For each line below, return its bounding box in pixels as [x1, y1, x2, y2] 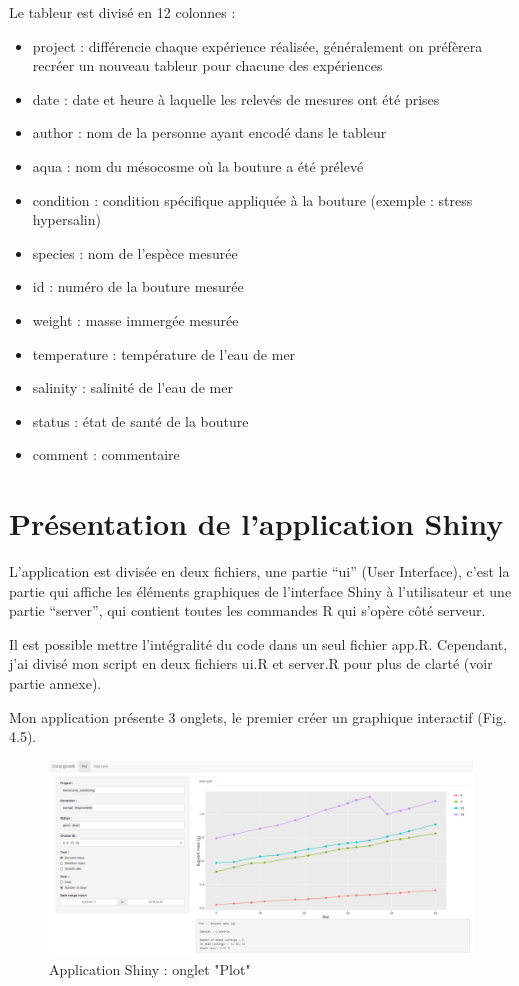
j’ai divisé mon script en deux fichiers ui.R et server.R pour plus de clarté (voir [9, 653, 493, 674]
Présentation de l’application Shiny [9, 503, 504, 544]
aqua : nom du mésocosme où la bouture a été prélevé [32, 155, 364, 176]
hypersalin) [32, 209, 101, 230]
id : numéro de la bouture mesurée [32, 276, 244, 297]
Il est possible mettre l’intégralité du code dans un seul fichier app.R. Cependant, [9, 633, 508, 654]
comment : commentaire [32, 444, 180, 465]
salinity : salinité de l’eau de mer [32, 377, 233, 398]
